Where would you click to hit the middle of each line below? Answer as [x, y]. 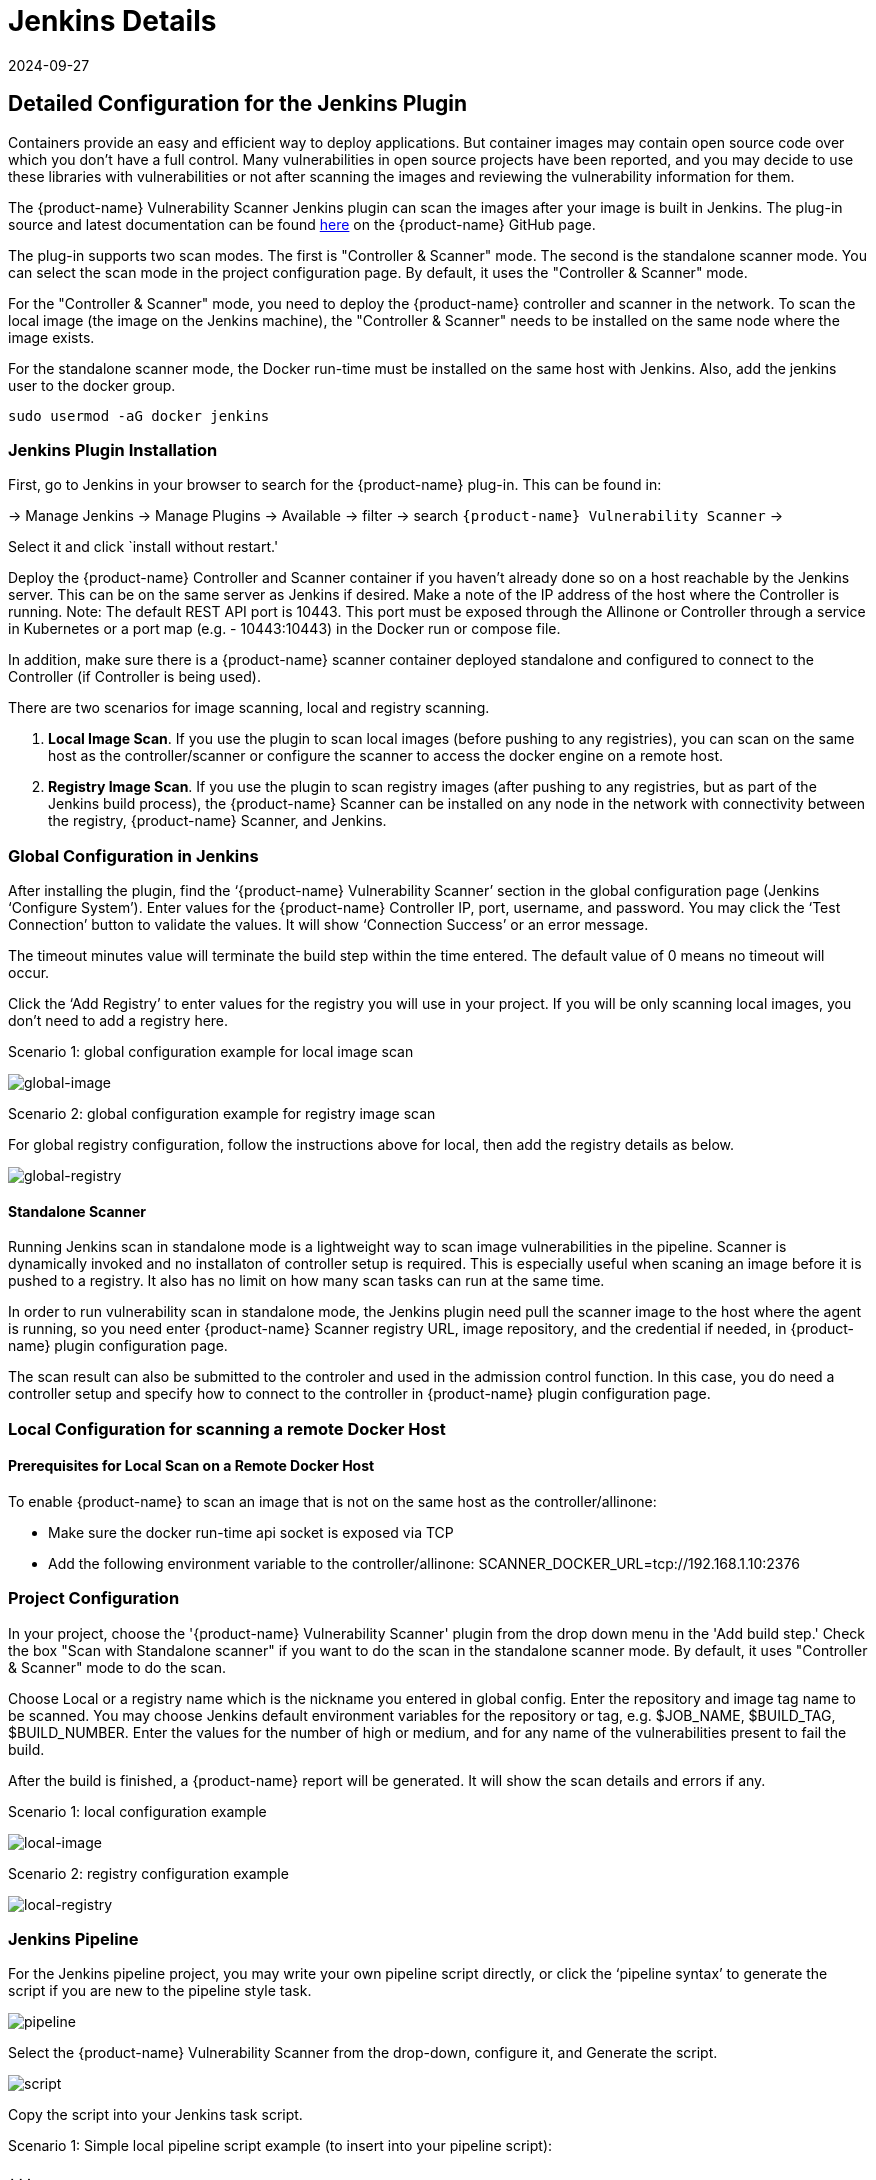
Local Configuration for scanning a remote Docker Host [227, 1428]
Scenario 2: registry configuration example [148, 1873]
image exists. [51, 337]
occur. [29, 973]
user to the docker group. [92, 385]
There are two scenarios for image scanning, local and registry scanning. [249, 708]
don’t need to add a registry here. [118, 1021]
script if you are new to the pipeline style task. [160, 1991]
